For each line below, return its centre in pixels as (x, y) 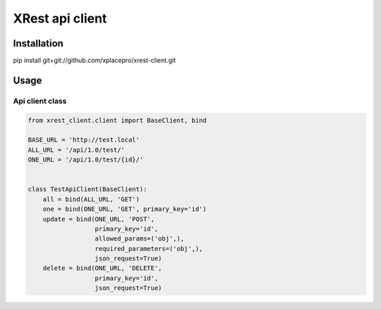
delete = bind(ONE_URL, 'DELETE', (102, 268)
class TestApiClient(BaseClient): (87, 189)
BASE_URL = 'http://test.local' (84, 140)
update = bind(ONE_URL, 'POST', (99, 219)
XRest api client (60, 18)
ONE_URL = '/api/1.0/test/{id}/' (86, 160)
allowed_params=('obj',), (140, 239)
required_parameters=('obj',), (149, 248)
